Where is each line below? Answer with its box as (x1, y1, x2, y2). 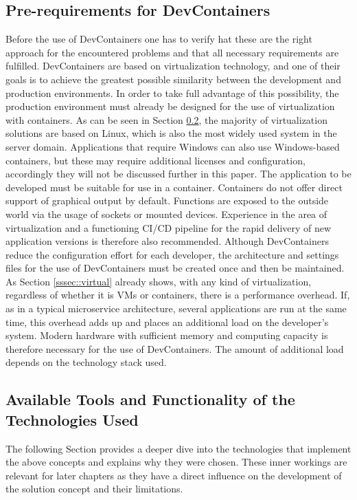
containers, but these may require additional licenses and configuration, (5, 153, 306, 167)
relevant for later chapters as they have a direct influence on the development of (5, 468, 342, 482)
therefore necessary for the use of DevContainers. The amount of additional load (5, 341, 344, 356)
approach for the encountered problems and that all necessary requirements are (5, 45, 339, 59)
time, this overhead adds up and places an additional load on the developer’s (5, 314, 329, 329)
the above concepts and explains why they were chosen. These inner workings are (5, 455, 347, 469)
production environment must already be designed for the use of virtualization (5, 99, 335, 113)
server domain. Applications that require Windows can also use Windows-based (5, 139, 340, 153)
